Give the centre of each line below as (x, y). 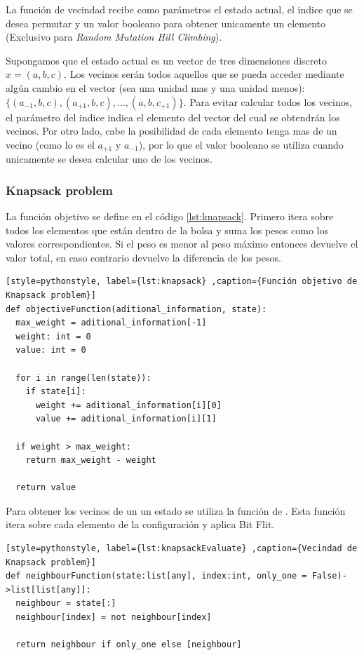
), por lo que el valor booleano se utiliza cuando (241, 144)
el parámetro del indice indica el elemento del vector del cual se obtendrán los (173, 117)
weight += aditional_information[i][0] (128, 405)
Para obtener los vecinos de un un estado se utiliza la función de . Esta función (176, 510)
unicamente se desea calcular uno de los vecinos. (109, 159)
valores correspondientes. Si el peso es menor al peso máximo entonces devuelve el (182, 244)
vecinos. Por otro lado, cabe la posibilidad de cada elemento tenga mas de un (171, 131)
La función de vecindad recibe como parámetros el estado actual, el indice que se (179, 9)
